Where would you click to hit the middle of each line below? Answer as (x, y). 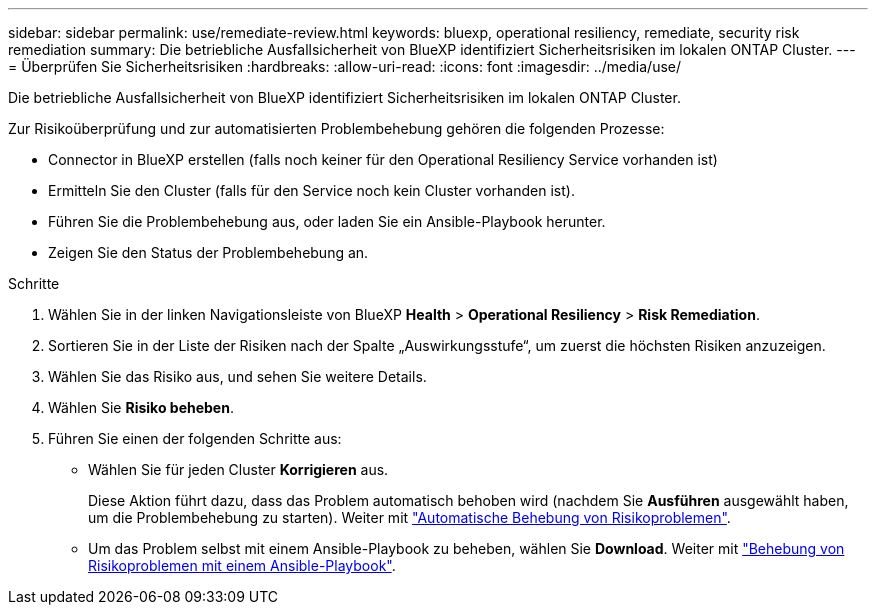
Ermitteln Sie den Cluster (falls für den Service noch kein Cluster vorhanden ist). (311, 190)
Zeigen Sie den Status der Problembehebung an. (208, 252)
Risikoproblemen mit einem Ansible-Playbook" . (242, 565)
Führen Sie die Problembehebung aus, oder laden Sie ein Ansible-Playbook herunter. (327, 221)
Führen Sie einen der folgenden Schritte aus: (195, 438)
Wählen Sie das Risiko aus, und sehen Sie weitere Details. (237, 376)
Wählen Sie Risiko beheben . (141, 407)
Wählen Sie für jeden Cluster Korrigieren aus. (238, 469)
